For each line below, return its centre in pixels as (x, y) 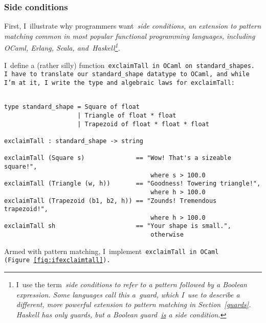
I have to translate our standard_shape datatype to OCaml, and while (127, 74)
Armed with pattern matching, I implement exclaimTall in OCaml (112, 251)
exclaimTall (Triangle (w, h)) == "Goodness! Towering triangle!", (132, 184)
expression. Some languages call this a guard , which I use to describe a (128, 294)
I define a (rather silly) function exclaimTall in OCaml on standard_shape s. (129, 65)
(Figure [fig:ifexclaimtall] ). (57, 260)
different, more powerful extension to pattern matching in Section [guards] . (134, 304)
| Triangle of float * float (127, 115)
